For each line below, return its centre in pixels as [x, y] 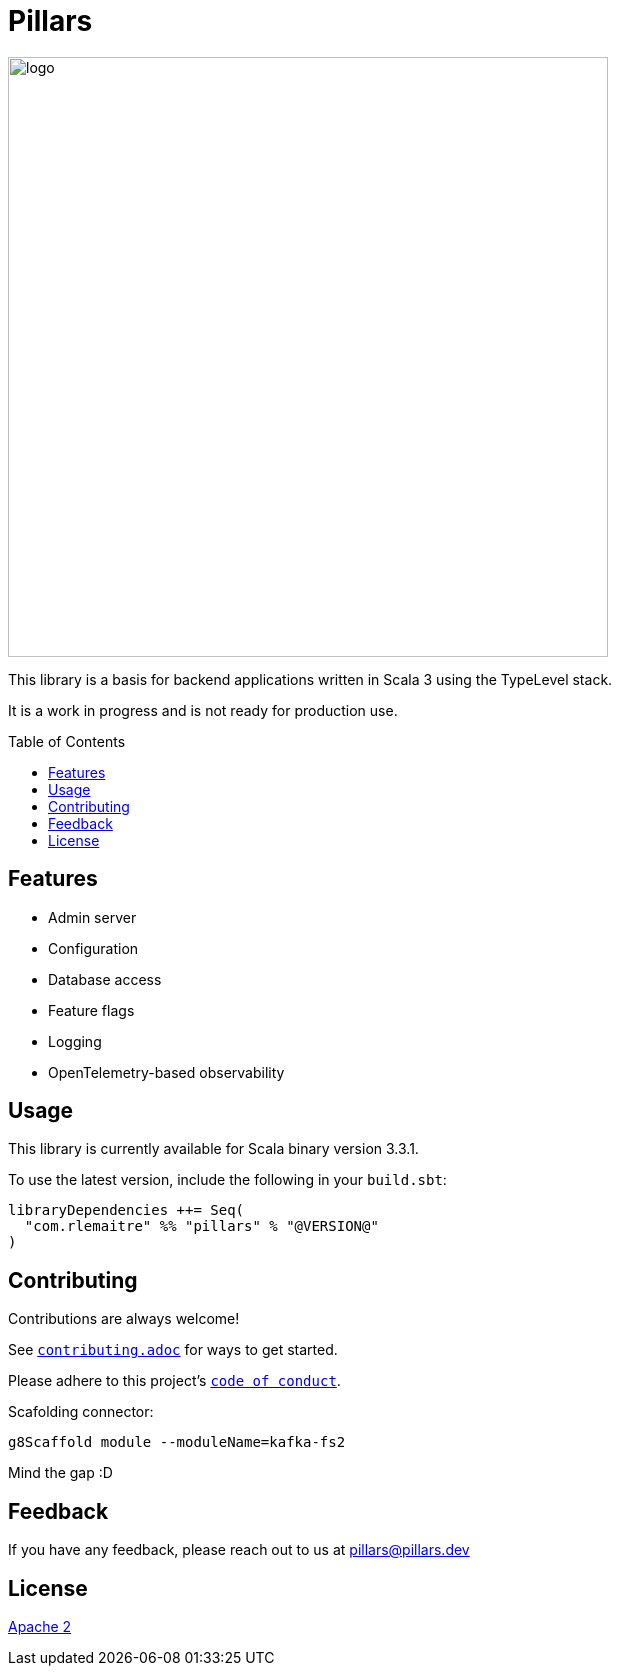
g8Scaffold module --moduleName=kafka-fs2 [177, 1442]
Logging [75, 1041]
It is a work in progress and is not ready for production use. [203, 710]
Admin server [92, 917]
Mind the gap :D [60, 1473]
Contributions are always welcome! [124, 1319]
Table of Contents [67, 741]
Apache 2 [40, 1626]
